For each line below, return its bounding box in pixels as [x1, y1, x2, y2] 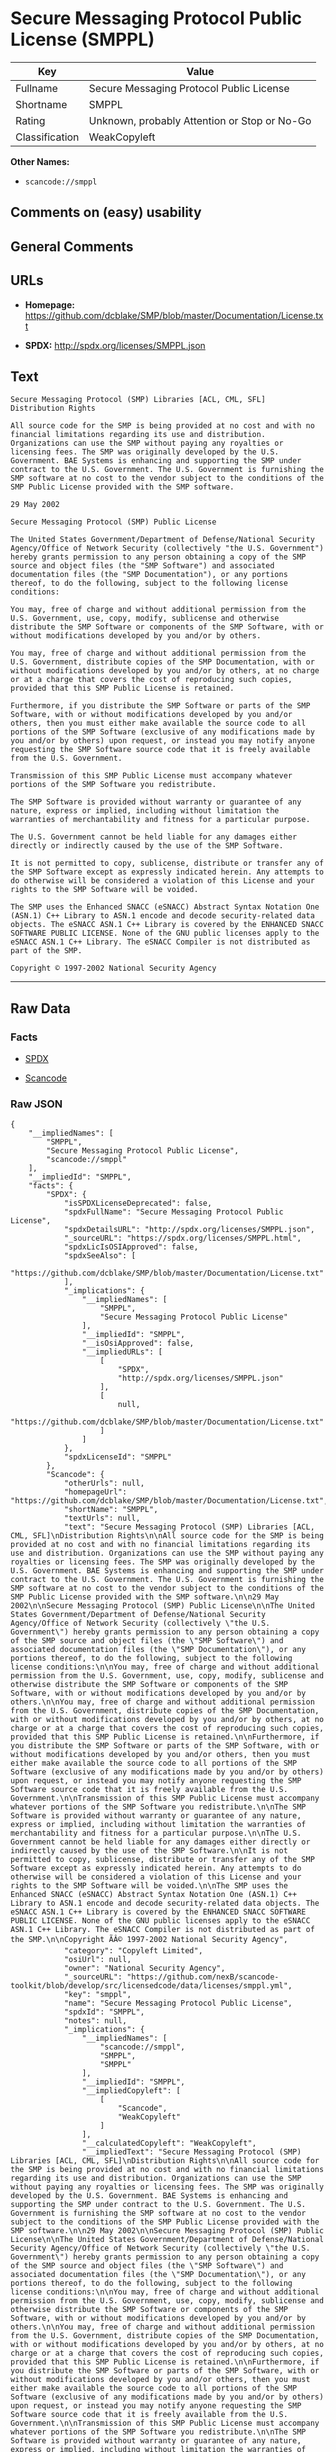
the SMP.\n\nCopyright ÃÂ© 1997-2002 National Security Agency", [10, 1935, 288, 1945]
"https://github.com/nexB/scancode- [126, 1972, 280, 1982]
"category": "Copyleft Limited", [63, 1946, 203, 1956]
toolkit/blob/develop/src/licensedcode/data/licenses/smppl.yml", [10, 1981, 293, 1991]
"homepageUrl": [63, 1487, 128, 1497]
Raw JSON [10, 1097, 63, 1111]
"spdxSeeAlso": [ [63, 1251, 137, 1261]
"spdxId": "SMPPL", [63, 2007, 145, 2017]
